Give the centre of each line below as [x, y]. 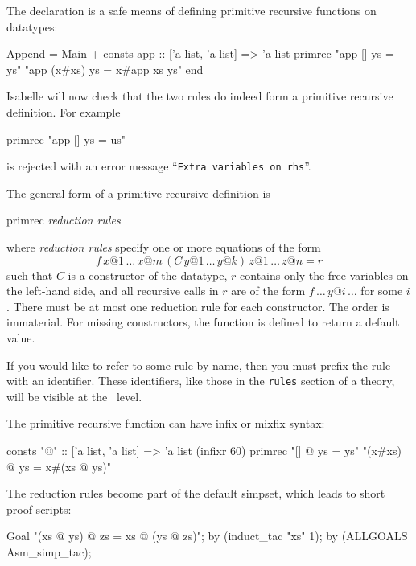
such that [30, 275]
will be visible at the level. [74, 396]
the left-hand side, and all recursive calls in [113, 291]
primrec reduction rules [64, 220]
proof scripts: [39, 509]
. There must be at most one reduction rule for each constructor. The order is [198, 306]
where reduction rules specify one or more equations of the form [164, 247]
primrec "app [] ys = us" [66, 139]
